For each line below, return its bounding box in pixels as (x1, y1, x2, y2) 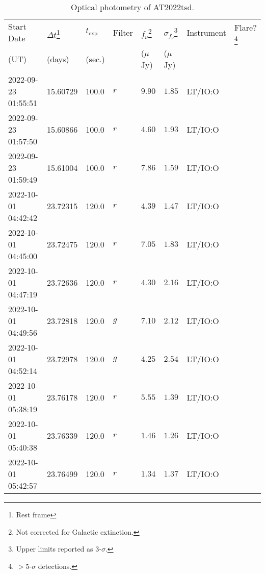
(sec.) (86, 53, 105, 65)
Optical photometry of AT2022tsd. (71, 1, 194, 13)
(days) (46, 53, 69, 65)
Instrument (187, 26, 226, 38)
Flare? (234, 21, 257, 33)
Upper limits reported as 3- (16, 543, 101, 554)
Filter (113, 26, 133, 38)
